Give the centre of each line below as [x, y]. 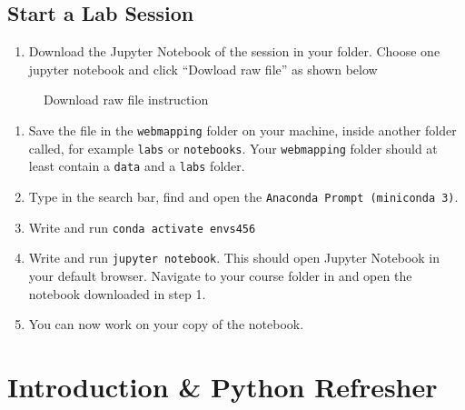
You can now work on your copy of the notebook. [166, 324]
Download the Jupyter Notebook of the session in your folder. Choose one [234, 51]
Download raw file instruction [126, 100]
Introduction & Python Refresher [223, 386]
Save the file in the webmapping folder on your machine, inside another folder [242, 130]
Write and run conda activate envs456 [142, 227]
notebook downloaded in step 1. [117, 293]
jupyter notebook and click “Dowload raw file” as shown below [203, 69]
